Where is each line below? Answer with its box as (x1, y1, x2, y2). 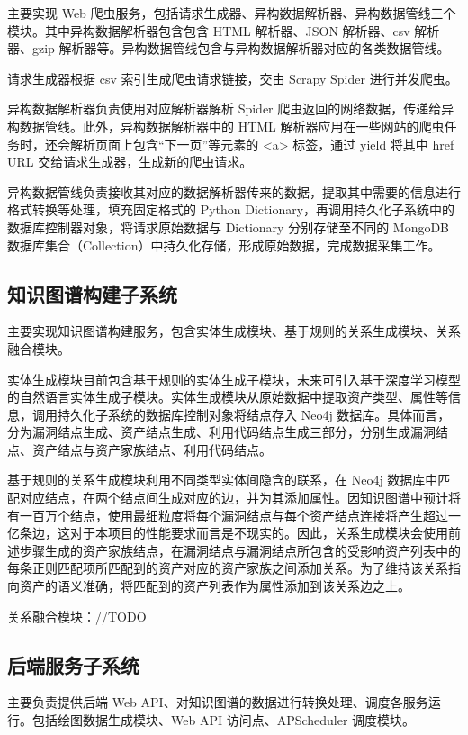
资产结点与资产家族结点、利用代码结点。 (31, 440, 272, 458)
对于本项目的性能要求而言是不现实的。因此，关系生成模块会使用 (69, 523, 448, 542)
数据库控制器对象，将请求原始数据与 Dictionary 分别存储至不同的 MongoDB (7, 217, 450, 236)
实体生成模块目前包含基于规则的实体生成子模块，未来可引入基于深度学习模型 (7, 369, 461, 388)
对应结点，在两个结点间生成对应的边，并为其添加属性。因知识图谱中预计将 (19, 488, 461, 507)
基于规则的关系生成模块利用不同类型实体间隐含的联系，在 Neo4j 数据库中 (7, 470, 438, 489)
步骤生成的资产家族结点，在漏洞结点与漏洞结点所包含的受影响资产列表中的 (19, 540, 461, 559)
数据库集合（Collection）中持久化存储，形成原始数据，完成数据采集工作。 (7, 235, 441, 254)
